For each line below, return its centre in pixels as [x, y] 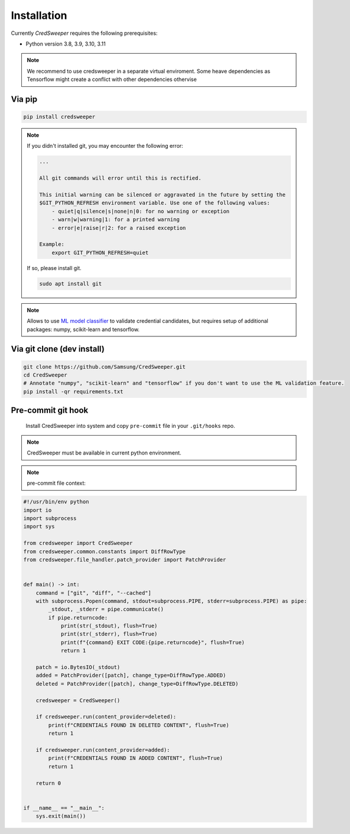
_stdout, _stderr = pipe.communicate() [106, 609]
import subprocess [50, 518]
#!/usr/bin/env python [56, 502]
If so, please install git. [54, 268]
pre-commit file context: [56, 483]
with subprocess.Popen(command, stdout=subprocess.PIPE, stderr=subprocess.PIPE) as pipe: [171, 601]
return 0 [48, 783]
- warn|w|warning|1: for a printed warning [116, 220]
